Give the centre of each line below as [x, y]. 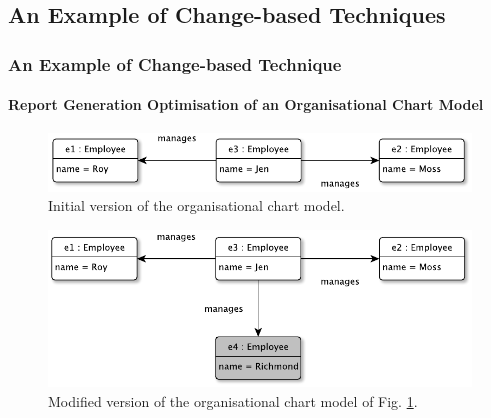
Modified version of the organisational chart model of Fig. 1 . [233, 400]
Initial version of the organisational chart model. [196, 205]
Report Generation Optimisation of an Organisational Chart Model [246, 104]
